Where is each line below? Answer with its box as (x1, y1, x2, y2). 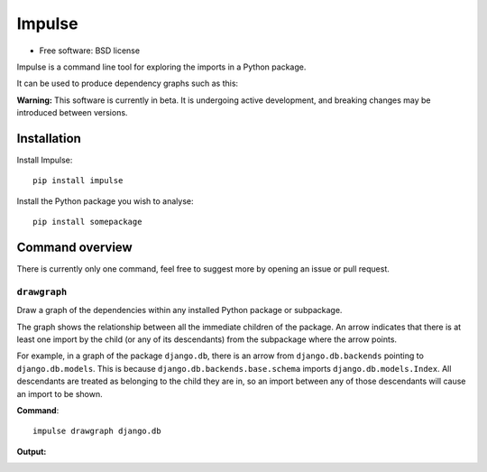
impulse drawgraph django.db (32, 426, 161, 437)
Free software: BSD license (39, 45, 140, 56)
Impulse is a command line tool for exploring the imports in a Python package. (16, 61, 307, 72)
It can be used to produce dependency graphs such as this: (16, 78, 239, 89)
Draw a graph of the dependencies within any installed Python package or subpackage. (16, 305, 343, 316)
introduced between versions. (16, 107, 128, 118)
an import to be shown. (16, 388, 103, 399)
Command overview (16, 240, 133, 255)
